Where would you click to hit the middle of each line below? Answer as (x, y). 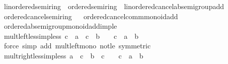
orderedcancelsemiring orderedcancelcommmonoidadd (91, 16)
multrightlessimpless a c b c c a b (73, 55)
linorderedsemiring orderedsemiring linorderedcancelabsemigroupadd (114, 6)
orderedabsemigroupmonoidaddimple (60, 26)
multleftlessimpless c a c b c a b (71, 36)
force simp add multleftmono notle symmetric (77, 46)
